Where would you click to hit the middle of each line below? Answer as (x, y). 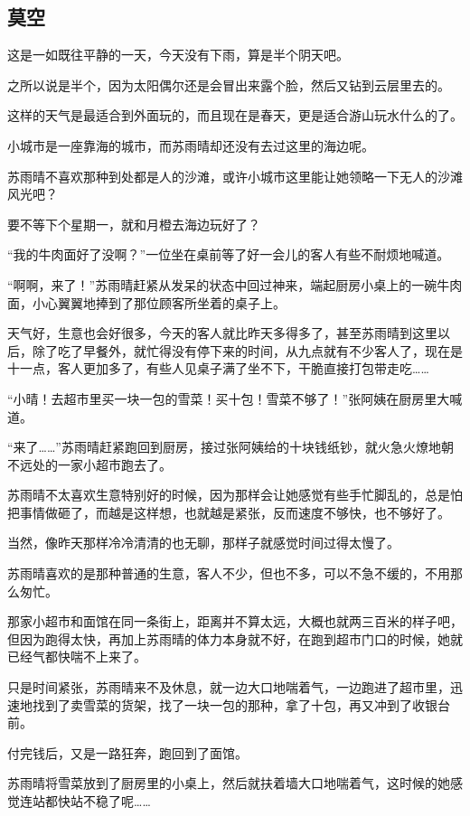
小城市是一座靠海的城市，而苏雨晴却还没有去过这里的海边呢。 (191, 145)
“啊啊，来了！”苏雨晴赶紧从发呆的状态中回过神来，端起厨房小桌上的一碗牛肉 (235, 284)
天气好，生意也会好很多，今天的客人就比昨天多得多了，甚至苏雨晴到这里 (222, 333)
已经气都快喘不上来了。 (77, 657)
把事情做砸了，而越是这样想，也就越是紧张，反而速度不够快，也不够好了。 (229, 512)
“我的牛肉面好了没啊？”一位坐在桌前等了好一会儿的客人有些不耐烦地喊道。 (229, 254)
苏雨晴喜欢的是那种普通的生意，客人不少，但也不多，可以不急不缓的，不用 (229, 573)
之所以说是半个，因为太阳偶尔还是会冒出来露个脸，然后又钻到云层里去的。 (229, 84)
